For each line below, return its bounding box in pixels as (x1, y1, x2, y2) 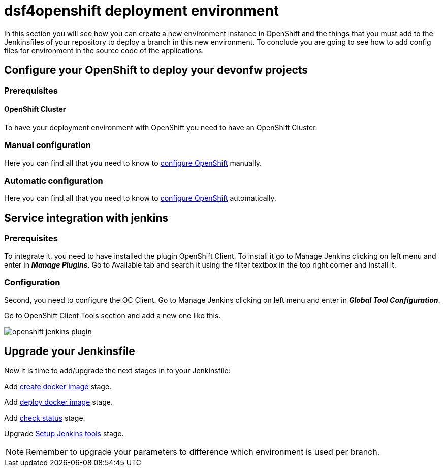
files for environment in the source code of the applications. (4, 46, 204, 55)
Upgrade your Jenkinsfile (4, 344, 135, 358)
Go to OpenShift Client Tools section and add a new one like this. (4, 311, 221, 320)
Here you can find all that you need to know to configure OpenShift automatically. (4, 194, 276, 203)
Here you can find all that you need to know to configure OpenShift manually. (4, 158, 262, 167)
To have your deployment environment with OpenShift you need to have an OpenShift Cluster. (4, 123, 318, 132)
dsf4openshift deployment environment (4, 2, 279, 19)
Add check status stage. (4, 414, 85, 423)
